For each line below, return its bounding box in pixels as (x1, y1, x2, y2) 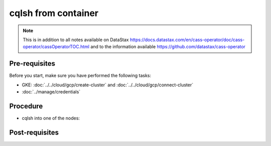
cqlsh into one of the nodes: (22, 115, 80, 121)
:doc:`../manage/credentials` (22, 89, 81, 95)
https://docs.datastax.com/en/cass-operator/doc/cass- (129, 37, 245, 43)
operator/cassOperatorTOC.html (23, 44, 90, 50)
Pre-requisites (9, 59, 55, 68)
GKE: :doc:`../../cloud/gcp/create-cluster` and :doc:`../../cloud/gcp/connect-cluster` (22, 82, 193, 88)
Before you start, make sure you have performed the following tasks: (9, 73, 152, 79)
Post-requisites (9, 128, 59, 136)
